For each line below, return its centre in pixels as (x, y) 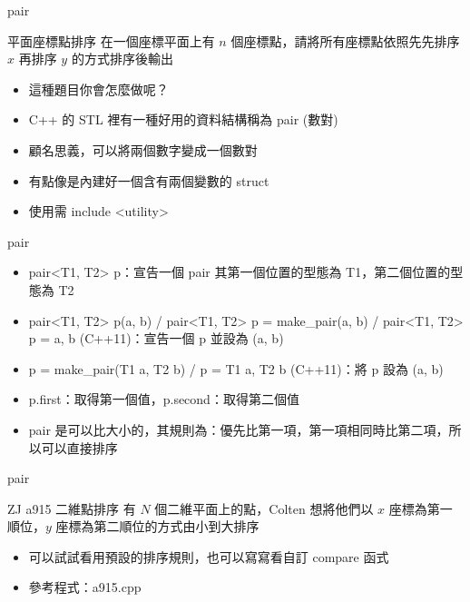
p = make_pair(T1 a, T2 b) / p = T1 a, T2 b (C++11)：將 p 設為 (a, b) (236, 368)
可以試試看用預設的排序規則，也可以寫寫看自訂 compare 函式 (209, 556)
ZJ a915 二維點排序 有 (72, 508)
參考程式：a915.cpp (85, 587)
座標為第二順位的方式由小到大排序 (157, 526)
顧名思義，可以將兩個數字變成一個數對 (143, 149)
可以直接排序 (79, 447)
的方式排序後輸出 (122, 59)
